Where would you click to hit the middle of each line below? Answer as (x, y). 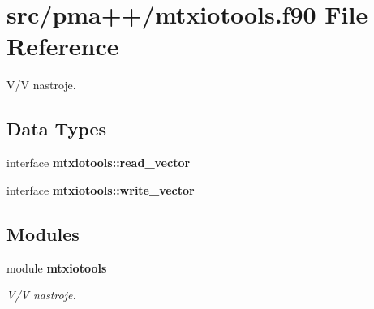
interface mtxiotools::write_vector (101, 189)
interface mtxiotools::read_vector (99, 163)
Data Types (56, 129)
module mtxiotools (57, 267)
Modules (43, 233)
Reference (63, 46)
